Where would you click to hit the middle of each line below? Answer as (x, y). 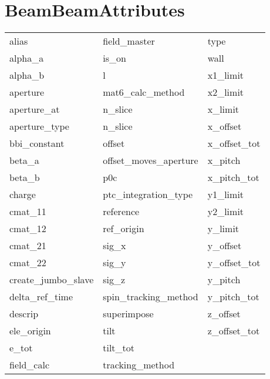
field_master (129, 41)
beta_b (25, 177)
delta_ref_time (41, 297)
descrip (24, 314)
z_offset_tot (234, 331)
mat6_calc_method (144, 92)
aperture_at (35, 109)
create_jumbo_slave (52, 280)
